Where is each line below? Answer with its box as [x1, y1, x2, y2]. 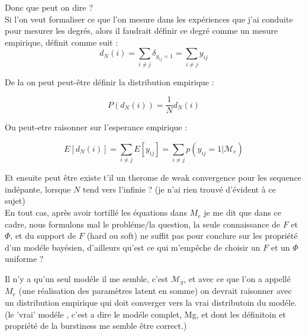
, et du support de [10, 229, 76, 242]
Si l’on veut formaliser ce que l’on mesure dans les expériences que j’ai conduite [5, 12, 293, 25]
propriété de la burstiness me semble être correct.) [5, 319, 187, 332]
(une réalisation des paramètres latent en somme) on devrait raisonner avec [18, 284, 292, 297]
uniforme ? [5, 252, 44, 265]
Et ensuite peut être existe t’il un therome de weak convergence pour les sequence [5, 171, 302, 184]
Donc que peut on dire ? [5, 1, 93, 13]
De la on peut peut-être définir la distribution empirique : [5, 75, 214, 88]
